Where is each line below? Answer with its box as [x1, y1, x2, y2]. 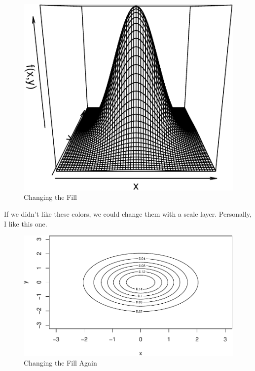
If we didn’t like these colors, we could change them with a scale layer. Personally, [4, 208, 252, 219]
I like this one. [4, 218, 47, 229]
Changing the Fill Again [24, 357, 97, 368]
